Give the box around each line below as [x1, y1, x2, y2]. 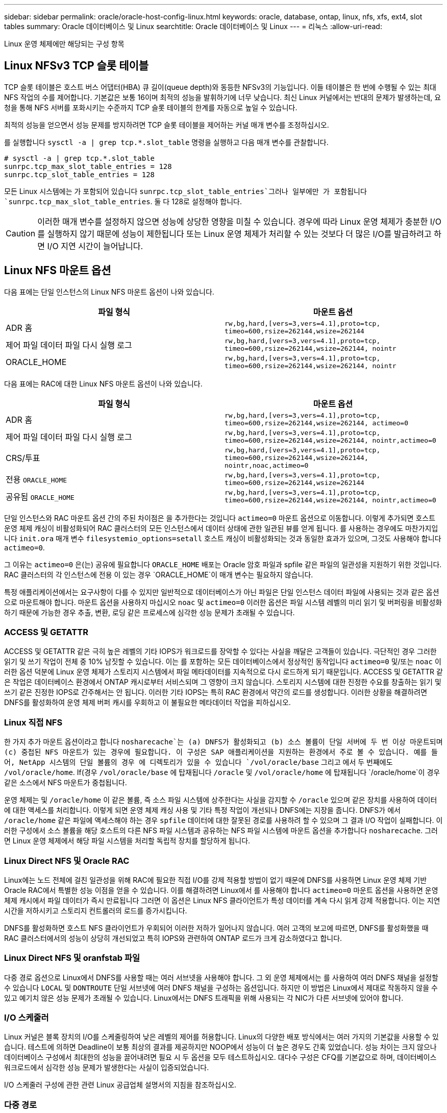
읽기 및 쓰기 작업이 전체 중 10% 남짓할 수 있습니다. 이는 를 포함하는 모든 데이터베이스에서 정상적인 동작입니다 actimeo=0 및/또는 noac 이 [4, 657, 441, 666]
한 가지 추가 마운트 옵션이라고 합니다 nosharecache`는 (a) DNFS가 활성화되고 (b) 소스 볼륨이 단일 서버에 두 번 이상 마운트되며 [4, 737, 443, 746]
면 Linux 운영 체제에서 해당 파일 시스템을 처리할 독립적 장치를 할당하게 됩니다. [4, 836, 251, 845]
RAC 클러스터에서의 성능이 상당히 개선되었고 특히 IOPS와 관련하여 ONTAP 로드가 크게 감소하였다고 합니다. [4, 933, 342, 942]
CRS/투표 [6, 453, 40, 464]
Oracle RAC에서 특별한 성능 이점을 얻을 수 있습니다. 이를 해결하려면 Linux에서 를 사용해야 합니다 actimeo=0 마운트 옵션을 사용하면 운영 [4, 885, 438, 894]
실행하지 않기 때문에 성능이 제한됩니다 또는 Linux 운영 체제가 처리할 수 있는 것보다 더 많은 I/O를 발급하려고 [47, 228, 432, 239]
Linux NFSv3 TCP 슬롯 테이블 [4, 59, 149, 72]
